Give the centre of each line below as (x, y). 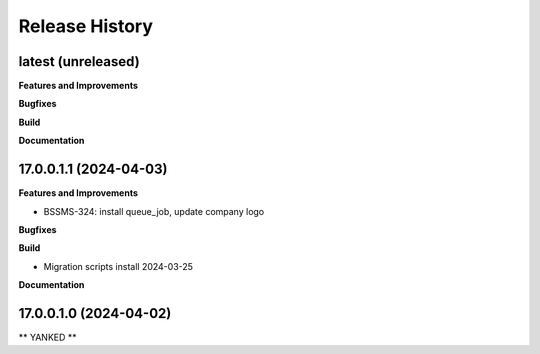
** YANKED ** (47, 337)
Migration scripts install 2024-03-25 (118, 266)
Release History (86, 26)
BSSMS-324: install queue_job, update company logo (154, 211)
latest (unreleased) (79, 61)
